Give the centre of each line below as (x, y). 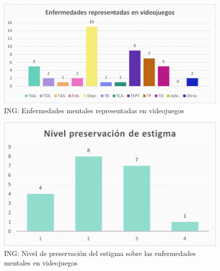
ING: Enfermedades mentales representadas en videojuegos (94, 110)
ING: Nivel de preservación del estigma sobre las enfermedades (100, 253)
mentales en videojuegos (41, 263)
